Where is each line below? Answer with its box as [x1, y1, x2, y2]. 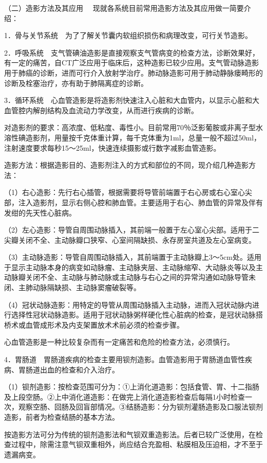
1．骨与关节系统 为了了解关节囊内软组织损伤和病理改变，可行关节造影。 [4, 30, 252, 41]
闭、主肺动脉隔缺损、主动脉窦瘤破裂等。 [4, 282, 141, 293]
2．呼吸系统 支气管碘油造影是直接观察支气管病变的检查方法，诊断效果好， [4, 47, 259, 58]
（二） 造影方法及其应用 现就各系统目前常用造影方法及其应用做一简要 [4, 3, 244, 13]
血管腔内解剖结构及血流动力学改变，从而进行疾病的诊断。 [4, 104, 198, 115]
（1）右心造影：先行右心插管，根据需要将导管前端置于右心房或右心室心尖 [4, 187, 252, 198]
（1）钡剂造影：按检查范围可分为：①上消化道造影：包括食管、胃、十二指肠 [4, 381, 259, 392]
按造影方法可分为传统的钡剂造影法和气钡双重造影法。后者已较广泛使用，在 [4, 429, 256, 439]
